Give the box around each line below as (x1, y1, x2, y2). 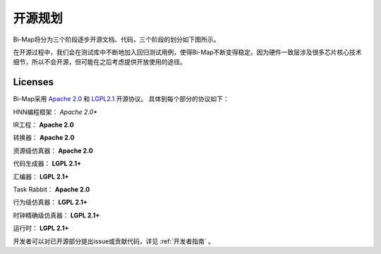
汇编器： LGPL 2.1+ (13, 172, 70, 181)
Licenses (13, 76, 54, 88)
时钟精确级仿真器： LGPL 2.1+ (13, 211, 100, 220)
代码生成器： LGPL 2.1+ (13, 159, 82, 168)
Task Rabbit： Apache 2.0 (13, 185, 90, 193)
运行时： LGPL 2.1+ (13, 224, 70, 232)
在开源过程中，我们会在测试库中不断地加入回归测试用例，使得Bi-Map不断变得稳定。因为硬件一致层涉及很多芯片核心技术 (13, 48, 363, 56)
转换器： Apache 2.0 (13, 134, 75, 142)
